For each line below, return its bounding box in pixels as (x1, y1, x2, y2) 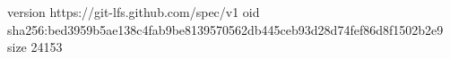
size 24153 (7, 38, 63, 56)
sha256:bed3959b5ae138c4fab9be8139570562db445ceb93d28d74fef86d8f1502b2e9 (7, 20, 444, 38)
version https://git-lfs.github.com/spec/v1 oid (7, 3, 260, 21)
